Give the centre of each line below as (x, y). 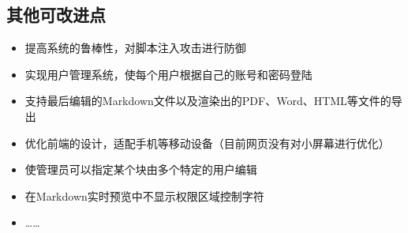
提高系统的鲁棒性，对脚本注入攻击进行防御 (135, 48)
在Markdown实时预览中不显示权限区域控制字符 (144, 195)
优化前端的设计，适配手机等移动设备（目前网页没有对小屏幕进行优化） (207, 143)
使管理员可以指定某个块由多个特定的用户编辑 (141, 169)
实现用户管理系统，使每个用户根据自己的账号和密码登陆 (168, 74)
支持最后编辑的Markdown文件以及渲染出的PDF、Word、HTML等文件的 (208, 101)
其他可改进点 (56, 15)
